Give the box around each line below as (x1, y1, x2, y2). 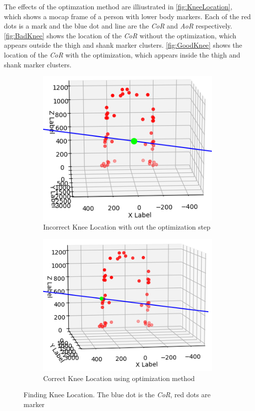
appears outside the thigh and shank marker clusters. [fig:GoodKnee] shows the (4, 40, 242, 50)
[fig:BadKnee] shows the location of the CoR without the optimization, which (4, 30, 236, 40)
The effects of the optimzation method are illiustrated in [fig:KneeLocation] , (4, 1, 232, 11)
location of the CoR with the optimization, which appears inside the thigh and (4, 49, 240, 59)
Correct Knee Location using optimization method (43, 373, 195, 383)
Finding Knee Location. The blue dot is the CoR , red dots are (24, 389, 211, 400)
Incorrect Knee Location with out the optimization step (43, 222, 211, 232)
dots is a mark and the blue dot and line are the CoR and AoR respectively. (4, 21, 232, 31)
